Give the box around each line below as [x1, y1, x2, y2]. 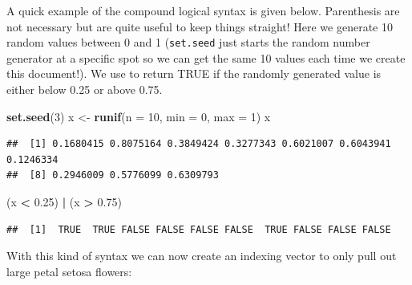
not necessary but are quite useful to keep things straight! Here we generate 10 [6, 18, 393, 35]
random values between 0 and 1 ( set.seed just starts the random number [6, 34, 370, 51]
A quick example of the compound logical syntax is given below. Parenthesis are [6, 2, 400, 18]
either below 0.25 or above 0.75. [6, 81, 163, 98]
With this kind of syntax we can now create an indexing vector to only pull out [6, 247, 397, 264]
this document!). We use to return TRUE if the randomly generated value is [6, 65, 382, 82]
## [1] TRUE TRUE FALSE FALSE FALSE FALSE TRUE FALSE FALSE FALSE [6, 223, 391, 235]
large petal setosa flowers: [6, 263, 132, 279]
